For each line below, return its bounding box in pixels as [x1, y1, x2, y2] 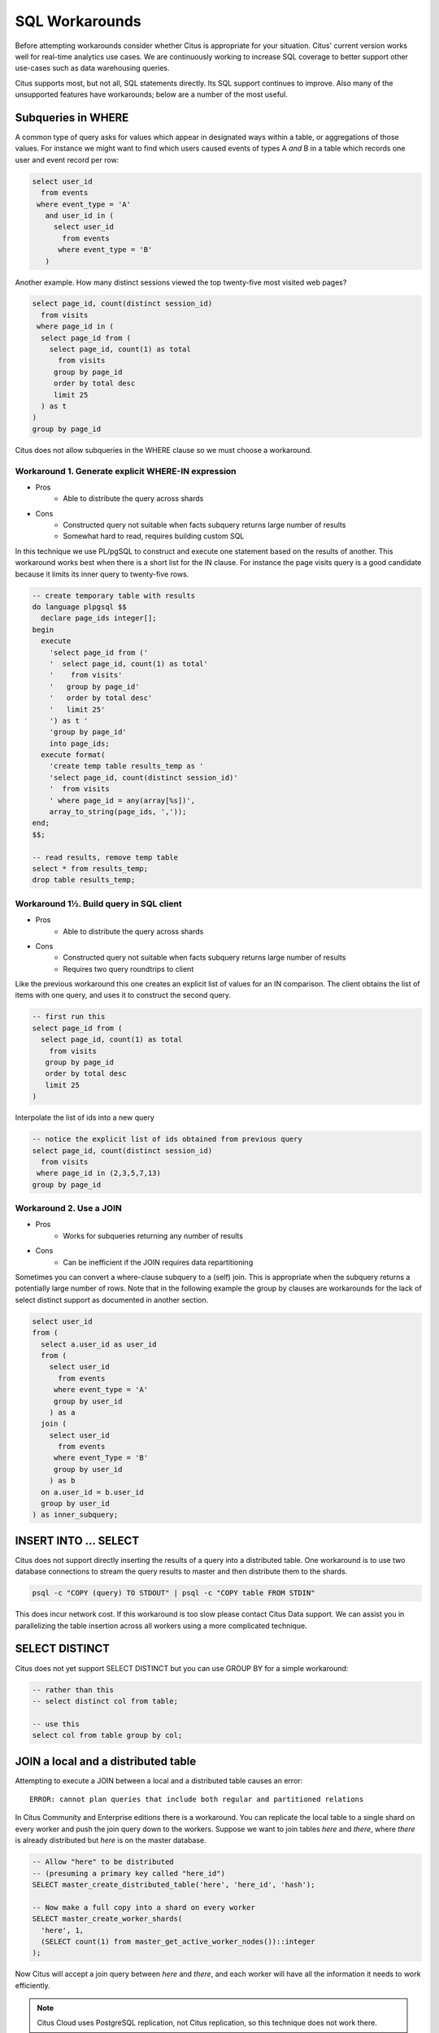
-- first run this [32, 1012, 106, 1021]
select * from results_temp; [32, 864, 149, 873]
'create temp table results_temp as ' [49, 761, 204, 771]
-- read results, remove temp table [32, 852, 179, 862]
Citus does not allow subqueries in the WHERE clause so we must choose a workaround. [15, 445, 312, 455]
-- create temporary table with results [32, 590, 195, 600]
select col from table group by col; [32, 1730, 183, 1740]
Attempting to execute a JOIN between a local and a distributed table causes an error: [15, 1775, 303, 1785]
